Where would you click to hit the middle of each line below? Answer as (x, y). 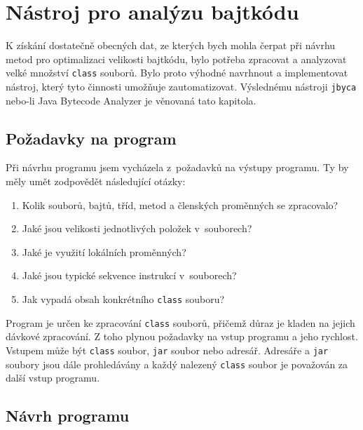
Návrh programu (68, 416)
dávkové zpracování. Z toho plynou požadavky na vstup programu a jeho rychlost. (182, 336)
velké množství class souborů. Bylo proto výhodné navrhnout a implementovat (177, 73)
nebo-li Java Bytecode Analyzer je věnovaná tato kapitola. (131, 100)
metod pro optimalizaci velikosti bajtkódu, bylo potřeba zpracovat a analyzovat (176, 59)
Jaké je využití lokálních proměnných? (104, 251)
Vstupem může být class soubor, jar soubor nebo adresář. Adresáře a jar (167, 350)
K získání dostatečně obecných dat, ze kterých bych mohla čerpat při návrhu (171, 45)
